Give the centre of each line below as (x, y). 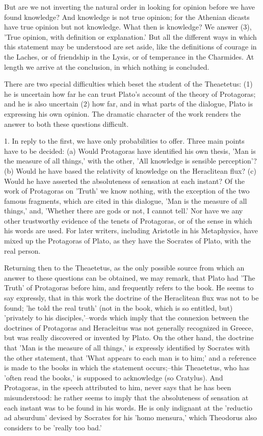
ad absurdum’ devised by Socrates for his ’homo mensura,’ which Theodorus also (130, 417)
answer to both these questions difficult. (67, 124)
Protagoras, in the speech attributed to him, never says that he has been (118, 387)
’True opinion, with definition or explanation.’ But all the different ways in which (130, 36)
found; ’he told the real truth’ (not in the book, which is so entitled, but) (119, 307)
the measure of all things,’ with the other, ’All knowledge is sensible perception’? (130, 161)
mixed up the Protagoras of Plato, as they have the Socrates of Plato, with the (127, 241)
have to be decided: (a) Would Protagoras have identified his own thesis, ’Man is (130, 151)
